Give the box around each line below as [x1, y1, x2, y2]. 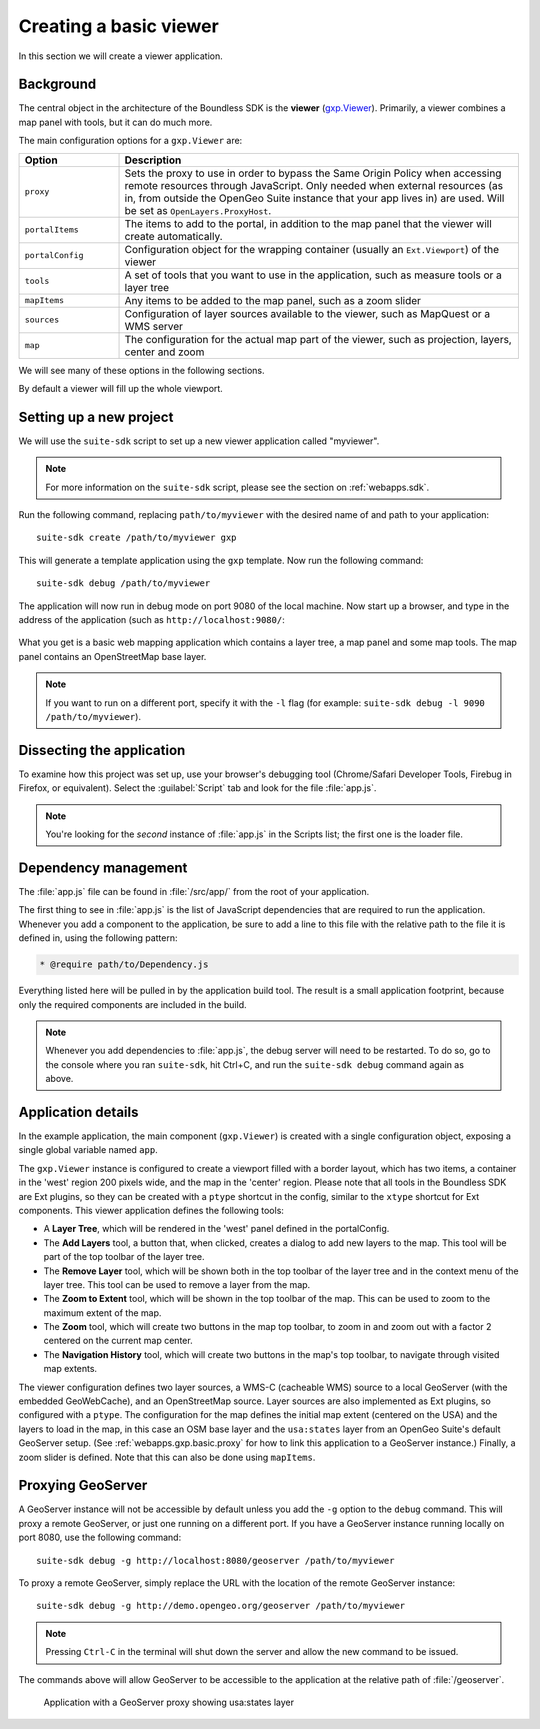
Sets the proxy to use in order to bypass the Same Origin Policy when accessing [124, 166, 502, 180]
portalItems [24, 225, 79, 235]
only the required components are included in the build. [18, 998, 247, 1010]
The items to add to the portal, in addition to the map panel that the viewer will [124, 216, 492, 230]
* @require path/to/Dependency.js [39, 959, 209, 970]
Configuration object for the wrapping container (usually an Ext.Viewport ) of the [124, 242, 500, 256]
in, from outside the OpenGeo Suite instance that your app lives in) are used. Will [124, 191, 505, 205]
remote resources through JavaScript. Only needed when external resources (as [124, 178, 504, 192]
